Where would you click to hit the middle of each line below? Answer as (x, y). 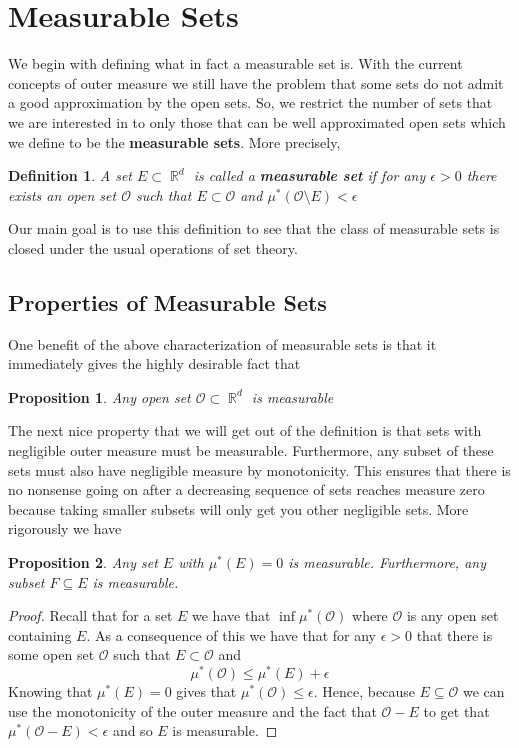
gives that (206, 691)
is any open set (452, 615)
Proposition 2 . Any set (83, 562)
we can (484, 691)
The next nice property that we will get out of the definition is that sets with (245, 430)
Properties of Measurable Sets (167, 301)
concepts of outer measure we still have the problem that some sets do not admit (256, 82)
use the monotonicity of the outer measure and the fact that (192, 710)
